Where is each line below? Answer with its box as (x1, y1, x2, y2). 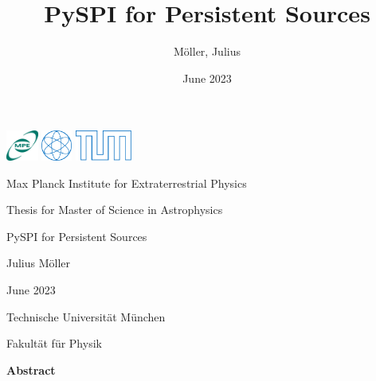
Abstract (6, 361, 56, 378)
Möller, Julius (174, 43, 241, 60)
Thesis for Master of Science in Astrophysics (6, 201, 223, 218)
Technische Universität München (6, 308, 166, 325)
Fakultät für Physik (6, 335, 102, 352)
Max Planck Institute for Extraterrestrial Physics (6, 174, 247, 191)
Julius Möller (6, 255, 71, 271)
